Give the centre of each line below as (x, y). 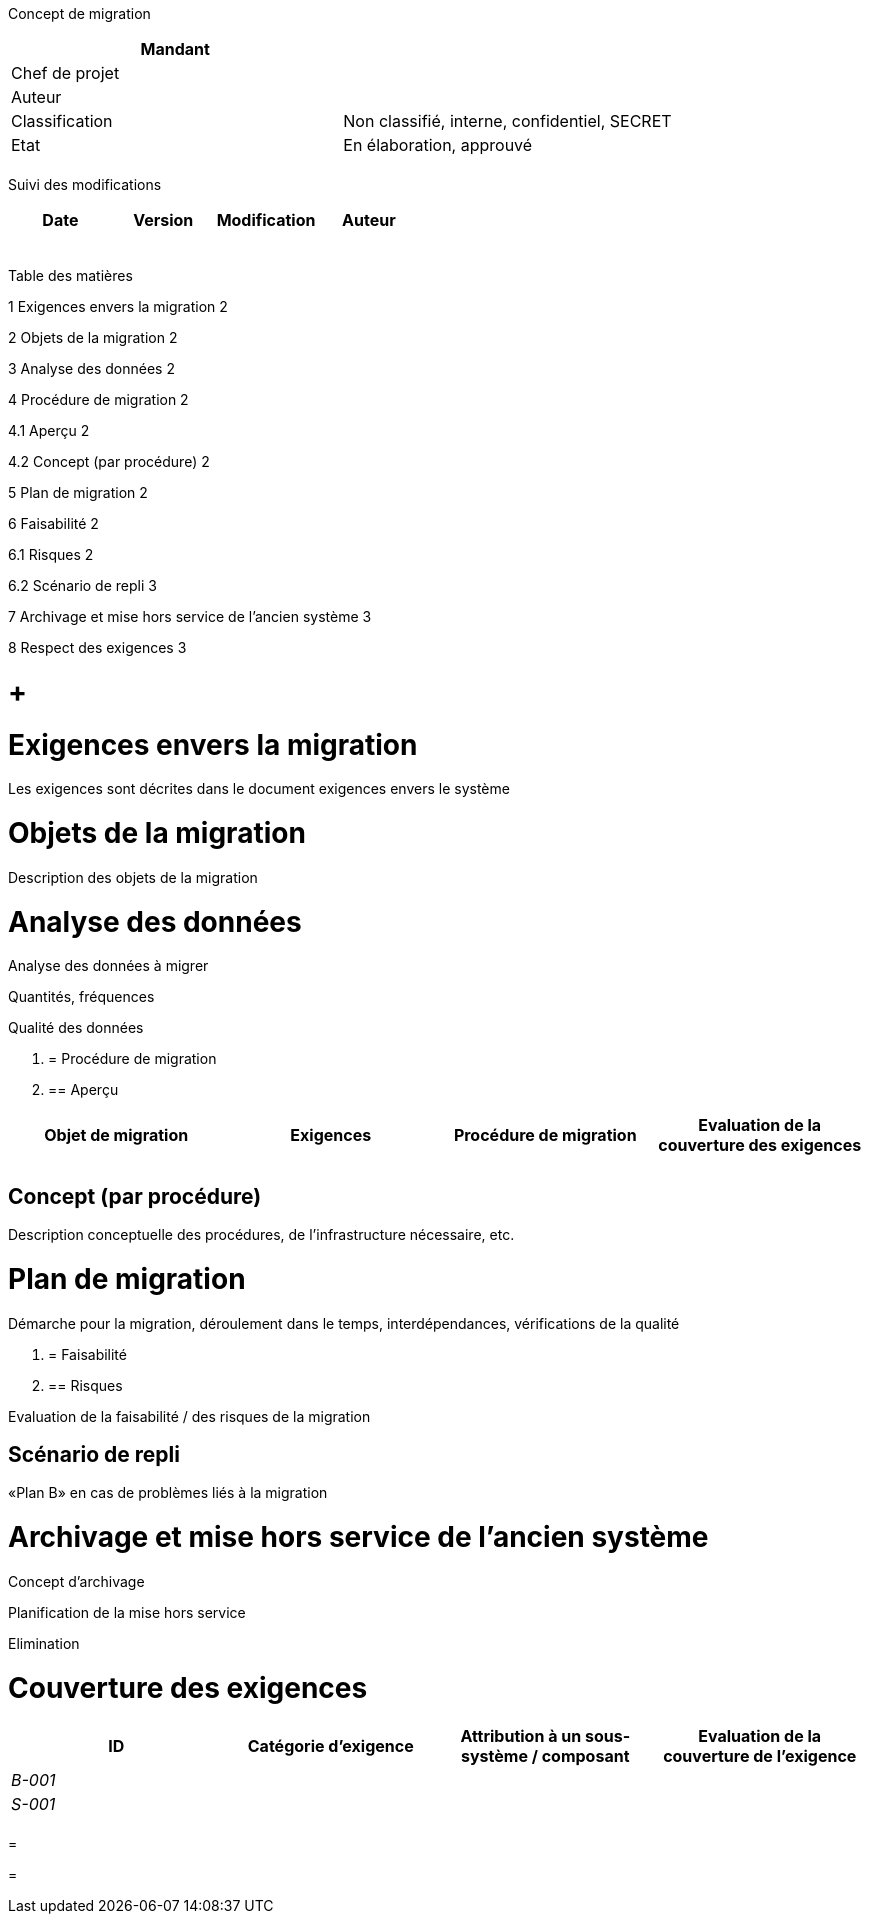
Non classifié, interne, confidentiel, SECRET (507, 121)
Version (163, 220)
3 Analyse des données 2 (91, 368)
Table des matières (70, 275)
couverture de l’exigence (760, 1756)
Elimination (44, 1643)
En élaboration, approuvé (438, 145)
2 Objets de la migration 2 (93, 337)
